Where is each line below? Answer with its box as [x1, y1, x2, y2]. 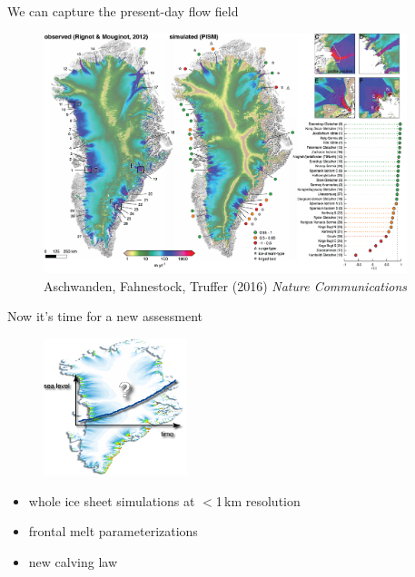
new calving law [28, 552, 118, 571]
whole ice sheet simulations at [28, 491, 195, 510]
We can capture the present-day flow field [7, 2, 239, 20]
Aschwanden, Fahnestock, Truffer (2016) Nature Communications [44, 276, 407, 295]
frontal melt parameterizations [28, 522, 198, 541]
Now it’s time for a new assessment [7, 307, 203, 326]
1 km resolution [215, 491, 301, 510]
